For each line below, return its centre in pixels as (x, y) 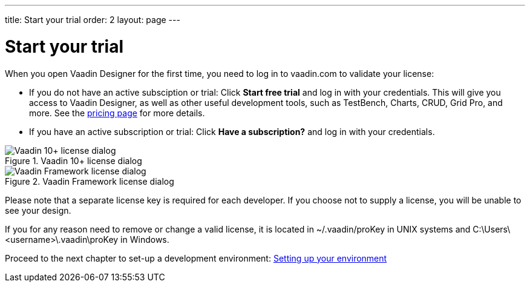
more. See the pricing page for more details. (117, 113)
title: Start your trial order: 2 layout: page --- (93, 20)
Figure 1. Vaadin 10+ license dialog (74, 160)
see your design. (38, 210)
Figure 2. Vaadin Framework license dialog (90, 181)
